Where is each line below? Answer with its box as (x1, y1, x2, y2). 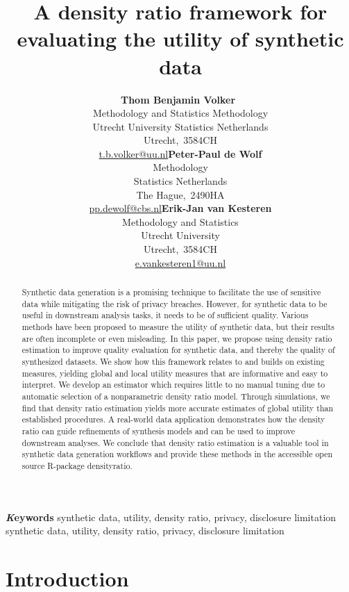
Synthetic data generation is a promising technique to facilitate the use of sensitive (22, 286, 321, 298)
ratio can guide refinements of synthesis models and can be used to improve (22, 425, 295, 436)
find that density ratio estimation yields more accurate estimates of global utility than (22, 402, 334, 413)
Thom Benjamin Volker (120, 92, 236, 106)
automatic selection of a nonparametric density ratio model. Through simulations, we (22, 390, 330, 402)
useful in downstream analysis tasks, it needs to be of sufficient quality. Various (22, 309, 309, 321)
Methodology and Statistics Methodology (92, 106, 269, 120)
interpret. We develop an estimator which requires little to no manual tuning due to (22, 379, 325, 390)
